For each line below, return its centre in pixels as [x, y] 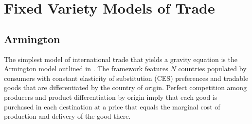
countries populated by [212, 69]
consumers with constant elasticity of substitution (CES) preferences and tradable [126, 78]
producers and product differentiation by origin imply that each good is [111, 97]
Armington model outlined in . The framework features [86, 69]
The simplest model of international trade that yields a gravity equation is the [121, 59]
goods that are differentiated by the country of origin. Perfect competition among [126, 87]
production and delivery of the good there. [67, 116]
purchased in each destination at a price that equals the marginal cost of [112, 106]
